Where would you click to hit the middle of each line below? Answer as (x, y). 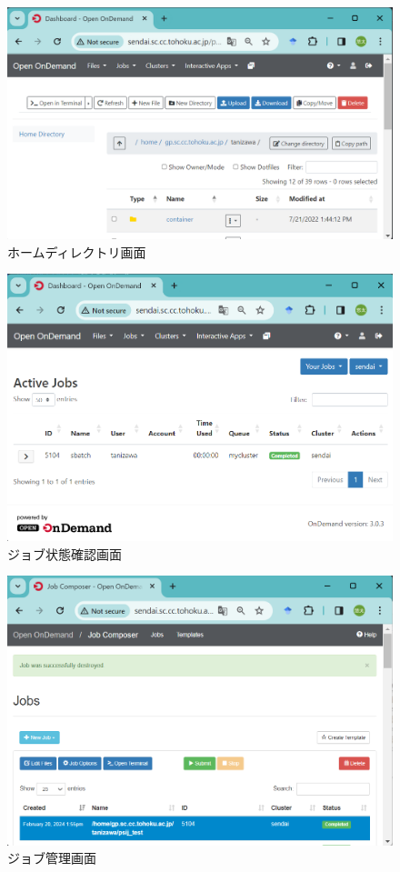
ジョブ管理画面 (52, 858)
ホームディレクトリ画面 (77, 251)
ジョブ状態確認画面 (65, 553)
